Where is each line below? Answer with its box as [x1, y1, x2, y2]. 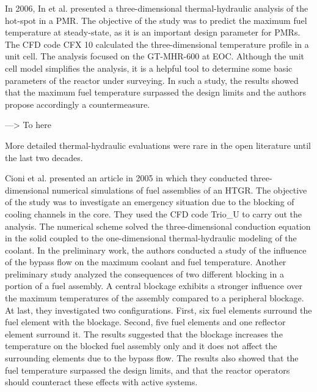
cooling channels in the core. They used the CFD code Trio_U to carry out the [5, 207, 302, 220]
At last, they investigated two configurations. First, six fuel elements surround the [5, 303, 312, 316]
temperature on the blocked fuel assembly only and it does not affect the [5, 339, 277, 352]
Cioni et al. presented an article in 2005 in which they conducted [5, 171, 248, 184]
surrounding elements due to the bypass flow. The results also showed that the [5, 352, 299, 364]
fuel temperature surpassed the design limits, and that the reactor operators [5, 363, 290, 376]
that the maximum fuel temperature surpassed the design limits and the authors [5, 86, 306, 99]
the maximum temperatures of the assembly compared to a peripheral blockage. [5, 292, 304, 304]
